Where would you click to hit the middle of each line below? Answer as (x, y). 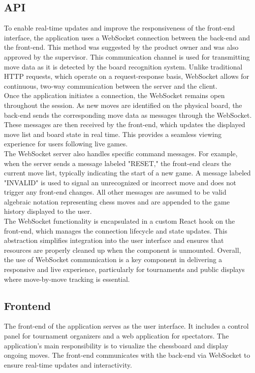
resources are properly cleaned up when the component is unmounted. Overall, (123, 250)
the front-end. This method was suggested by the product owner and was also (121, 47)
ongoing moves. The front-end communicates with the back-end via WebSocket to (127, 355)
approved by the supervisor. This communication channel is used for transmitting (127, 56)
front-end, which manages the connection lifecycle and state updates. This (116, 230)
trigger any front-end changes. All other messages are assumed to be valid (115, 192)
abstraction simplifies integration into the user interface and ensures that (114, 240)
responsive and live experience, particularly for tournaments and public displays (125, 269)
